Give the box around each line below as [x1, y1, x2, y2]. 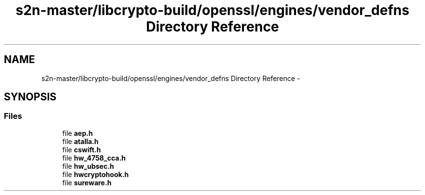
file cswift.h [62, 145, 101, 154]
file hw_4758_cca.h [62, 153, 126, 162]
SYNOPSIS [4, 91, 57, 103]
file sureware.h [62, 178, 112, 187]
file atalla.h [62, 137, 99, 146]
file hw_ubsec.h [62, 162, 114, 170]
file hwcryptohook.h [62, 170, 129, 179]
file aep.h [62, 129, 93, 137]
